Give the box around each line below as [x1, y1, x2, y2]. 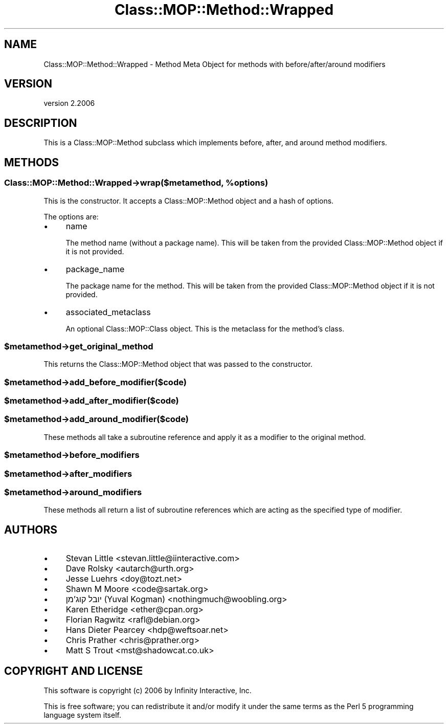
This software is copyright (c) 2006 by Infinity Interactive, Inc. [43, 686, 252, 695]
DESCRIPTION [4, 116, 77, 129]
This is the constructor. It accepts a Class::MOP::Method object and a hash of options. [43, 196, 334, 205]
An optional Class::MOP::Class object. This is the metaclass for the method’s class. [65, 324, 345, 333]
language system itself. [43, 710, 121, 719]
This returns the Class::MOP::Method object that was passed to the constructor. [43, 360, 312, 369]
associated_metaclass [65, 306, 151, 317]
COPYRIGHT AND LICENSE [4, 664, 143, 677]
